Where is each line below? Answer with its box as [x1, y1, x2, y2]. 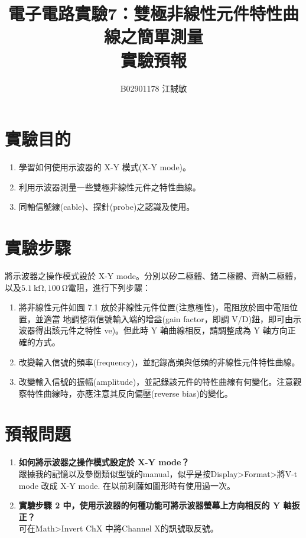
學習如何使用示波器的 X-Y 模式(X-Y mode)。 [18, 161, 191, 173]
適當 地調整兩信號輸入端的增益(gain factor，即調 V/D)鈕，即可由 [43, 312, 293, 325]
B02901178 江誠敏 [120, 82, 187, 94]
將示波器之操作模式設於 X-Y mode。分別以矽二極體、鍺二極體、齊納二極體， [5, 269, 302, 281]
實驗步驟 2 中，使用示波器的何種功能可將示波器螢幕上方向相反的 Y [18, 499, 281, 511]
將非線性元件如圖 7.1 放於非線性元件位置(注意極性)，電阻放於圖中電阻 [18, 301, 289, 313]
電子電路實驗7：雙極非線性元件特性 [8, 1, 283, 25]
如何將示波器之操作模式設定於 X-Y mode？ [18, 456, 190, 468]
